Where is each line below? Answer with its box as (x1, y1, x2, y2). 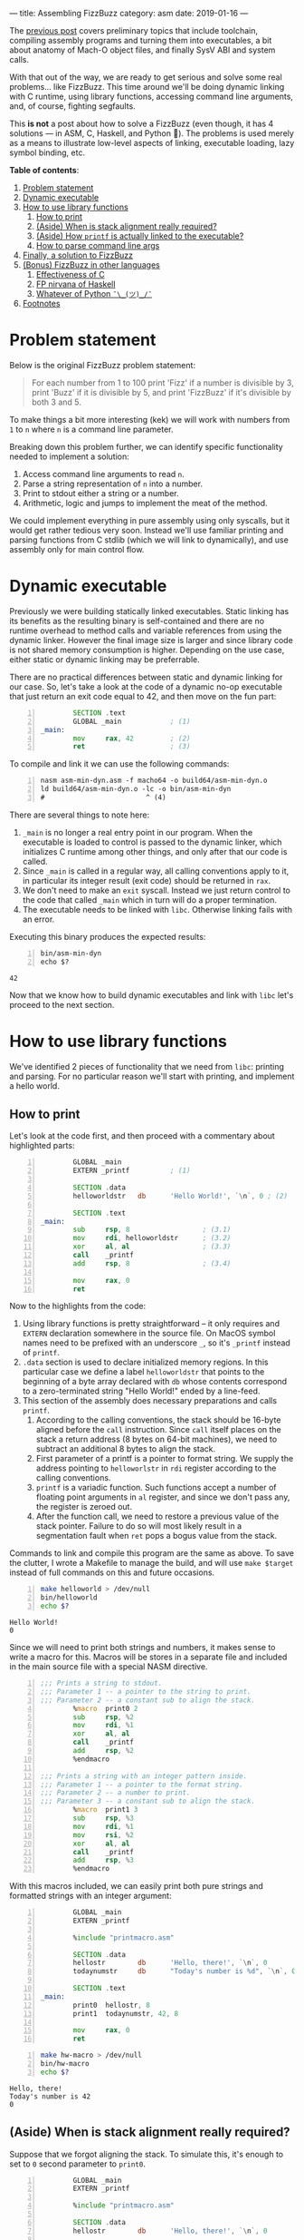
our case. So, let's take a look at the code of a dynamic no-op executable (9, 680, 283, 692)
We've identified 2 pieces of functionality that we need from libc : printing (9, 1061, 285, 1071)
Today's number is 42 (9, 2091, 91, 2101)
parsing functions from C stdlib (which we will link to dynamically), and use (9, 534, 290, 545)
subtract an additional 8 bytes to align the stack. (35, 1443, 216, 1454)
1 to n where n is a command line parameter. (9, 424, 174, 435)
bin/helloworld (40, 1593, 98, 1602)
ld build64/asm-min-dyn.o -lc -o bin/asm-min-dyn (40, 785, 232, 794)
